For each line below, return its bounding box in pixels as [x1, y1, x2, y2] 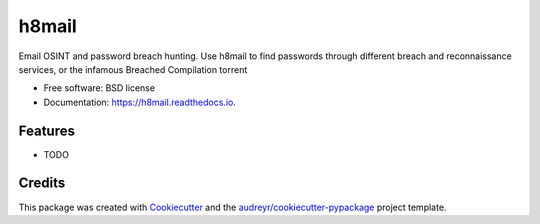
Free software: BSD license [43, 82, 155, 94]
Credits [18, 175, 66, 192]
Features [18, 122, 75, 139]
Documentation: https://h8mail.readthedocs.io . [43, 96, 237, 108]
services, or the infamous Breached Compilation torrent [18, 63, 248, 75]
